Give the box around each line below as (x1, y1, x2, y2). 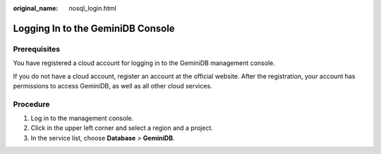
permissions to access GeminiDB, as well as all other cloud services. (13, 81, 212, 90)
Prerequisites (13, 44, 60, 54)
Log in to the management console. (30, 114, 134, 123)
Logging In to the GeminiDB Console (13, 22, 176, 35)
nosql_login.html (68, 4, 116, 12)
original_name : (13, 4, 59, 12)
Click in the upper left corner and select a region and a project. (30, 124, 213, 132)
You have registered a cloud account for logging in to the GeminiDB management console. (13, 59, 275, 67)
